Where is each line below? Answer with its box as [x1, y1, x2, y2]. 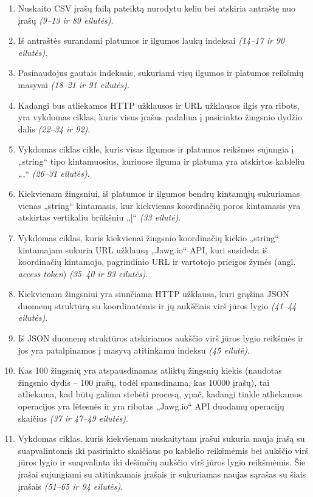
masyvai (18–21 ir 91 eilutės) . [18, 78, 129, 91]
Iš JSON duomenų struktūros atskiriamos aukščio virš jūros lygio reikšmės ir [18, 332, 304, 344]
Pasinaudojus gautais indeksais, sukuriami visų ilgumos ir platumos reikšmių [18, 66, 304, 79]
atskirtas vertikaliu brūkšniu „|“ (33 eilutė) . [18, 211, 181, 224]
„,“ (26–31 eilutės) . [18, 166, 90, 179]
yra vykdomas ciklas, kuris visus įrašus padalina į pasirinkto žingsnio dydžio [18, 111, 302, 123]
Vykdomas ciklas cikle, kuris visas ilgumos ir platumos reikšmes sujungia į [18, 143, 294, 156]
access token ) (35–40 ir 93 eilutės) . [18, 267, 148, 279]
